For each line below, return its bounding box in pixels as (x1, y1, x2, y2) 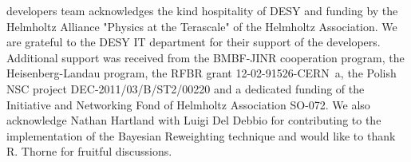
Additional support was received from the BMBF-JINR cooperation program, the (6, 49, 405, 65)
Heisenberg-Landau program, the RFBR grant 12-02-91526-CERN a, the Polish (6, 65, 397, 81)
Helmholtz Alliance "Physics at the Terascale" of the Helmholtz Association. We (6, 18, 397, 34)
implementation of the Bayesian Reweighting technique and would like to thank (6, 127, 396, 144)
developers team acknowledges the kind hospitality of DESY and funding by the (6, 2, 398, 18)
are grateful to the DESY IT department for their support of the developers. (6, 34, 381, 50)
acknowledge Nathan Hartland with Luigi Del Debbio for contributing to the (6, 112, 381, 128)
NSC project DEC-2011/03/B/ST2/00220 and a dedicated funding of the (6, 80, 365, 97)
